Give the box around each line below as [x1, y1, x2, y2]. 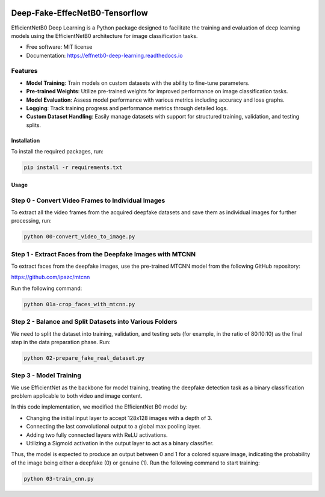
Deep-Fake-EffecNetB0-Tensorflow [11, 8, 149, 18]
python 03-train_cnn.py [23, 475, 94, 482]
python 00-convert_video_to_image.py [23, 233, 135, 240]
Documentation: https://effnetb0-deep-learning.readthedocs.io [26, 52, 183, 59]
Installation [11, 137, 40, 144]
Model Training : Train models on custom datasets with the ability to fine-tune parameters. [26, 79, 250, 87]
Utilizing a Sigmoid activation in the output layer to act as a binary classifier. [26, 439, 214, 446]
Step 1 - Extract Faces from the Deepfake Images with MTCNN [11, 250, 196, 258]
